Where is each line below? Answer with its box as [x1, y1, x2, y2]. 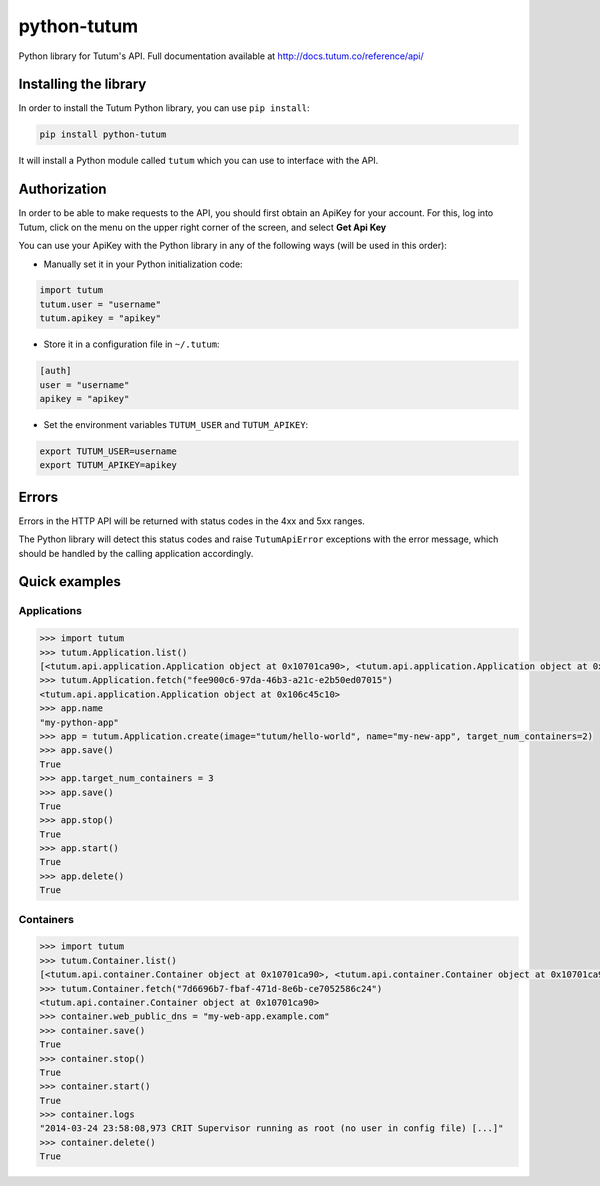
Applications [18, 604, 82, 618]
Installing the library [18, 76, 147, 93]
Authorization [18, 181, 107, 198]
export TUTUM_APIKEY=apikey [39, 460, 177, 471]
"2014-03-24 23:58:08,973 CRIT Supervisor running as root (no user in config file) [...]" [39, 1123, 504, 1134]
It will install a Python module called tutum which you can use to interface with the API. [18, 155, 379, 167]
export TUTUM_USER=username [39, 445, 177, 457]
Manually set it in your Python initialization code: [43, 258, 244, 270]
